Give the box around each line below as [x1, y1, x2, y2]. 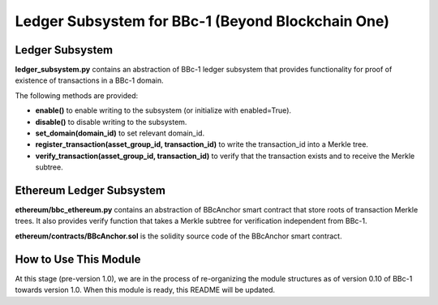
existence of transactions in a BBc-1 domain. [15, 75, 164, 85]
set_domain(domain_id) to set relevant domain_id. [35, 128, 205, 138]
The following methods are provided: [15, 90, 139, 101]
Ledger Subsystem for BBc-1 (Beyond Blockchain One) [15, 12, 389, 30]
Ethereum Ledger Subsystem [15, 183, 166, 197]
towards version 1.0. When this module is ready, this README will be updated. [15, 285, 276, 295]
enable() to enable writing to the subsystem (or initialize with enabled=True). [35, 105, 292, 115]
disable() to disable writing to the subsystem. [35, 117, 187, 127]
